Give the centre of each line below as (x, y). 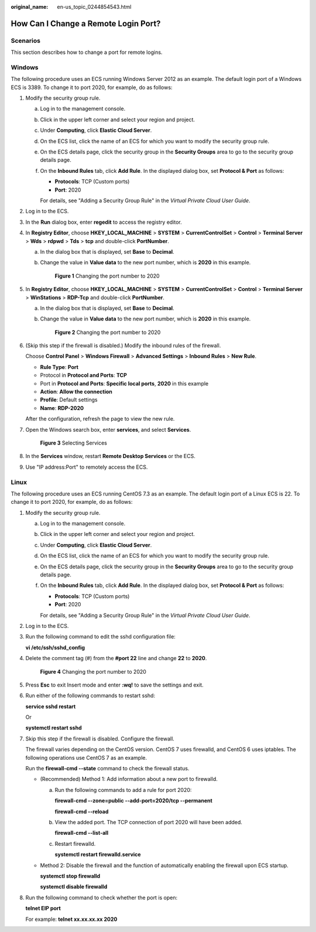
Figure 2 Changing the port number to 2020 (108, 332)
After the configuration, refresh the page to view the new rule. (100, 419)
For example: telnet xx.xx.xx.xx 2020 (71, 919)
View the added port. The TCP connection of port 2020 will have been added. (149, 822)
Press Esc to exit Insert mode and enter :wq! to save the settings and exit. (115, 685)
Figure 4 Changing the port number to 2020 (93, 671)
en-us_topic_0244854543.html (94, 7)
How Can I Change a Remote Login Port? (86, 23)
